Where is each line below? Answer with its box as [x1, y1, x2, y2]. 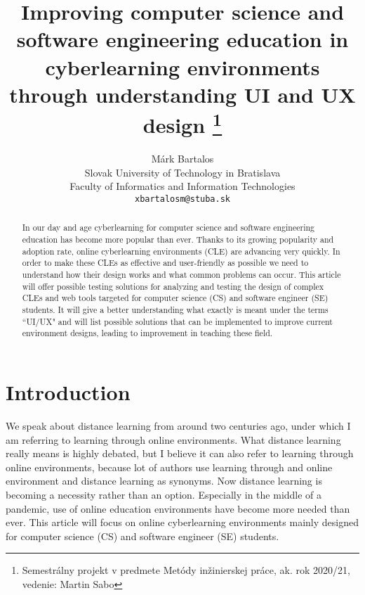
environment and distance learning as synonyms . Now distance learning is [6, 473, 322, 488]
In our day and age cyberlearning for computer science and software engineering [22, 222, 315, 233]
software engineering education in [16, 25, 349, 53]
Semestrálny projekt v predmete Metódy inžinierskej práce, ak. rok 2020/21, [22, 563, 350, 577]
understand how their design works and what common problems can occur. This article [22, 269, 341, 281]
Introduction [6, 378, 131, 406]
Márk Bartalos [151, 151, 214, 166]
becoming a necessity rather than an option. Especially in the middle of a [6, 487, 322, 501]
